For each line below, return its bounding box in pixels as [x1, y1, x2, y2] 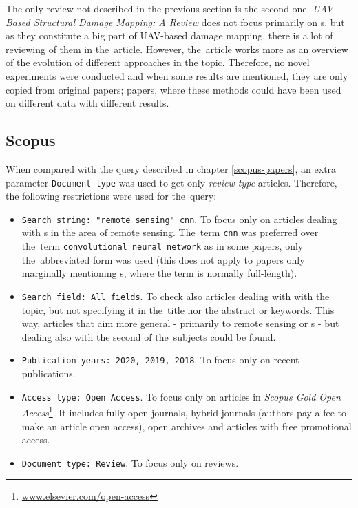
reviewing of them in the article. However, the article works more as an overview [6, 41, 348, 56]
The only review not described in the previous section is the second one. [6, 1, 310, 15]
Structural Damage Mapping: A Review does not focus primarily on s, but [33, 14, 345, 29]
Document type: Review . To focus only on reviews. [21, 455, 239, 469]
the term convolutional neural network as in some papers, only [21, 239, 304, 253]
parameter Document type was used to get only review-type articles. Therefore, [6, 175, 337, 189]
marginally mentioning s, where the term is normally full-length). [21, 266, 297, 280]
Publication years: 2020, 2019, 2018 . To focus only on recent [21, 352, 299, 367]
